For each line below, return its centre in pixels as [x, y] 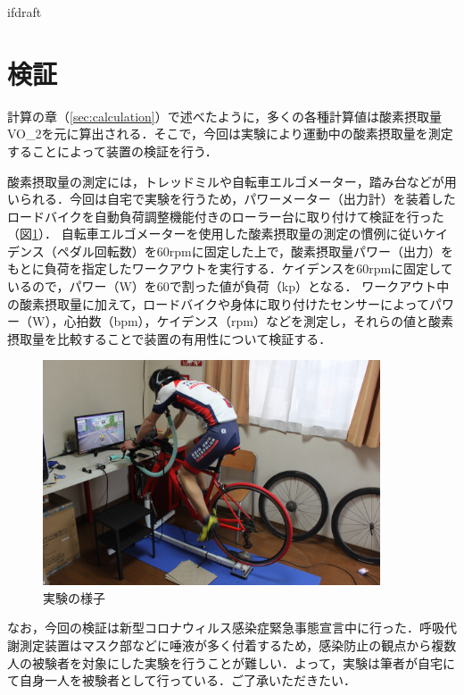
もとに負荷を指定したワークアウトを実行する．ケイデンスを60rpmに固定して [230, 268]
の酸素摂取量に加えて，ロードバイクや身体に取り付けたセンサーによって [218, 303]
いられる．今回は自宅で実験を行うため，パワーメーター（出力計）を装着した [232, 199]
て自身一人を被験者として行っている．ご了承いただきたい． [182, 680]
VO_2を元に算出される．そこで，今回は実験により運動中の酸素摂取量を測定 [230, 134]
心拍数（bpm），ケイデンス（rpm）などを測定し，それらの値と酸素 [258, 321]
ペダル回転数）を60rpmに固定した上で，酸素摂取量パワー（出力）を [255, 251]
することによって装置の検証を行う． [112, 151]
